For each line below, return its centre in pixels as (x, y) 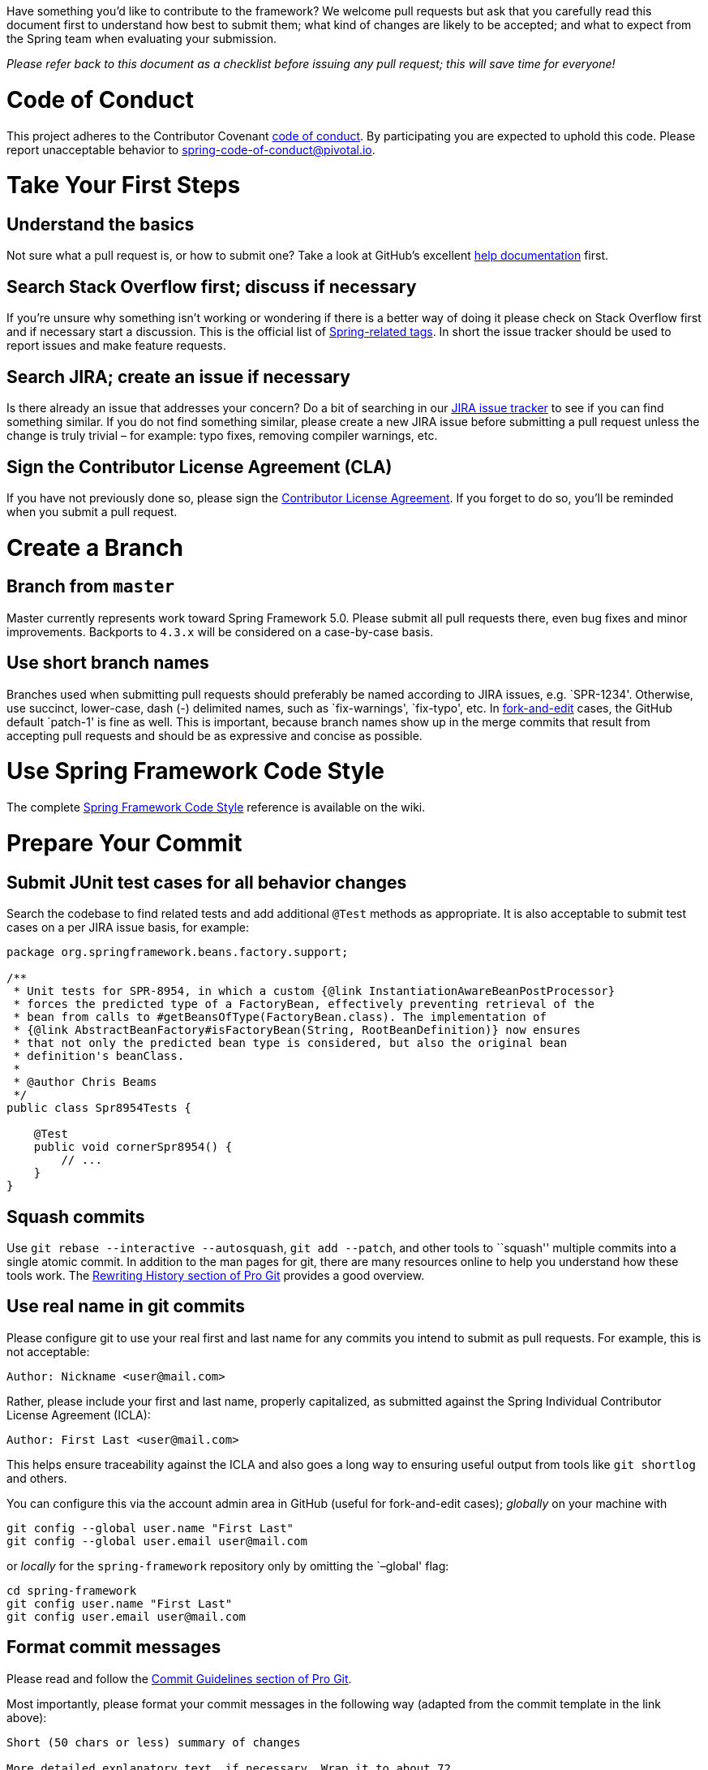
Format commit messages (114, 1647)
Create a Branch (95, 547)
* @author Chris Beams (85, 1082)
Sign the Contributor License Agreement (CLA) (200, 467)
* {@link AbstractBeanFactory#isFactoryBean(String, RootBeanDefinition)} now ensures (297, 1030)
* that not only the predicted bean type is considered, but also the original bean (290, 1043)
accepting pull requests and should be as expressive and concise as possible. (215, 735)
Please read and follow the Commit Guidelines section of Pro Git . (179, 1678)
